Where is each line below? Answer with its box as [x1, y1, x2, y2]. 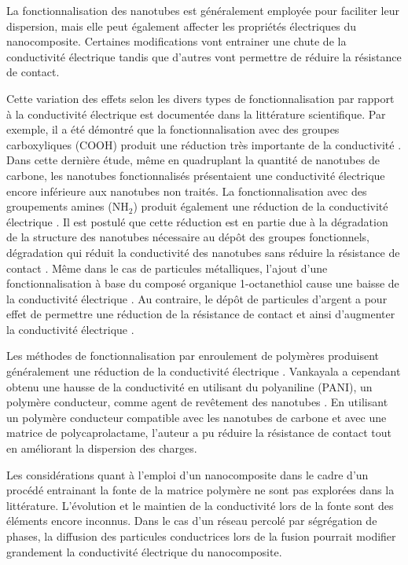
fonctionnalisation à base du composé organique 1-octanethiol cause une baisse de [6, 275, 399, 292]
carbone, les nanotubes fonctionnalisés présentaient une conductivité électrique [6, 167, 385, 183]
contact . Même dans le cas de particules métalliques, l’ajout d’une [6, 259, 328, 276]
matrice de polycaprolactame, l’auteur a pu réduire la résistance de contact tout [6, 424, 391, 441]
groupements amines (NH [6, 198, 129, 215]
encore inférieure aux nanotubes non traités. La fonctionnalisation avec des [6, 182, 367, 199]
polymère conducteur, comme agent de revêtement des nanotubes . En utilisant [6, 394, 388, 410]
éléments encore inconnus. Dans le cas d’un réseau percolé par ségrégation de [6, 512, 377, 529]
